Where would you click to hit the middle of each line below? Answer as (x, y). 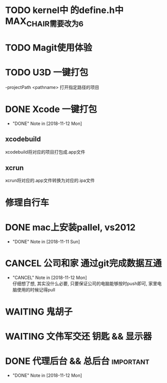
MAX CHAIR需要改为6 (44, 22)
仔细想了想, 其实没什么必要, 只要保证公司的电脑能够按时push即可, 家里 (85, 283)
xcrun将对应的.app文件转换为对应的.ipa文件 (50, 180)
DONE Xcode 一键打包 (51, 109)
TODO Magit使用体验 (49, 47)
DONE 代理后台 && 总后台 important (77, 361)
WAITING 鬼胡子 (39, 312)
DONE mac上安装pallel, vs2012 (70, 227)
